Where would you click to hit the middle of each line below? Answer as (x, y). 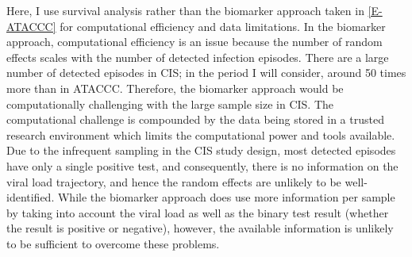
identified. (31, 197)
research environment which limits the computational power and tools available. (201, 134)
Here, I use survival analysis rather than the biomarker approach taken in (185, 10)
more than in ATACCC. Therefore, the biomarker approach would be (175, 88)
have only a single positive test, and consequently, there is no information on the (202, 165)
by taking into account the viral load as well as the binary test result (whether (198, 212)
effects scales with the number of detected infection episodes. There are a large (198, 57)
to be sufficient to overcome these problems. (113, 243)
